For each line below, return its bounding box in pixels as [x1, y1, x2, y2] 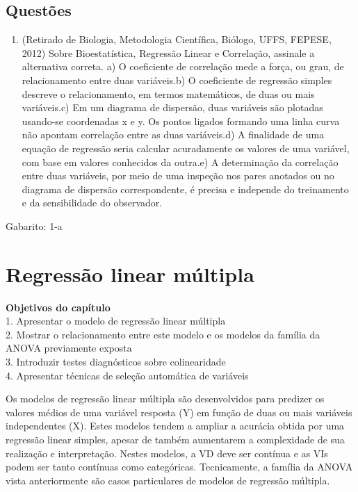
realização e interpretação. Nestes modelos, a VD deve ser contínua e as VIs [6, 445, 328, 460]
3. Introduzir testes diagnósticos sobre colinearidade [6, 354, 226, 369]
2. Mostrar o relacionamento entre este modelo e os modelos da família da [6, 327, 320, 341]
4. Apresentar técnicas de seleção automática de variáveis [6, 368, 249, 382]
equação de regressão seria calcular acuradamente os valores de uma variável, [22, 140, 350, 155]
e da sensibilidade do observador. [22, 195, 163, 210]
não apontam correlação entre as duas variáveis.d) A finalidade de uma [22, 127, 325, 142]
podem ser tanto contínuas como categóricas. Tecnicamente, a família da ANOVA [6, 459, 353, 474]
